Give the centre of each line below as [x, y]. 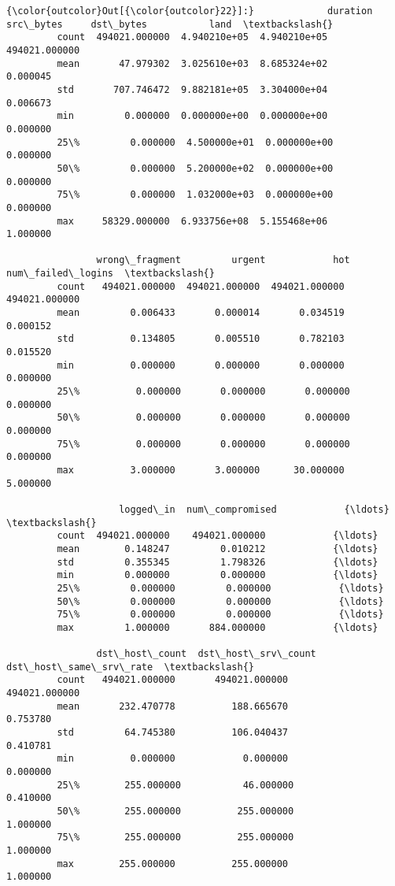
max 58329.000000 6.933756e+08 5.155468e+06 [192, 221]
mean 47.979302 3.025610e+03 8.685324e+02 [192, 63]
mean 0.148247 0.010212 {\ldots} [218, 549]
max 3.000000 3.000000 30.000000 [201, 470]
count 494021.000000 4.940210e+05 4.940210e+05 [192, 37]
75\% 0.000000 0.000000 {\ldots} [220, 615]
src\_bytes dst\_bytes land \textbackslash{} [170, 24]
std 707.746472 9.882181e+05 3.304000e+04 [192, 89]
